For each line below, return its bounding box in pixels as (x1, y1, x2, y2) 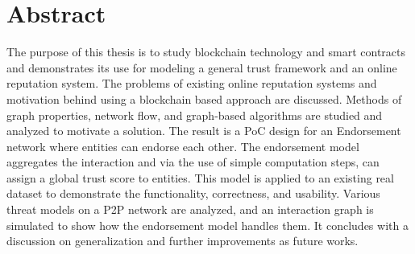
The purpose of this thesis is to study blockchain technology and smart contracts (6, 43, 405, 60)
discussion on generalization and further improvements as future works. (6, 232, 359, 249)
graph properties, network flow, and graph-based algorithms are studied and (6, 106, 383, 123)
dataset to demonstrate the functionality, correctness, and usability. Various (6, 185, 380, 202)
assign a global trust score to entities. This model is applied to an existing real (6, 169, 394, 186)
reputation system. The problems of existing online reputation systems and (6, 75, 377, 92)
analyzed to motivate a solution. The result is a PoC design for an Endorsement (6, 122, 401, 139)
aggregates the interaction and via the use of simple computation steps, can (6, 154, 380, 170)
